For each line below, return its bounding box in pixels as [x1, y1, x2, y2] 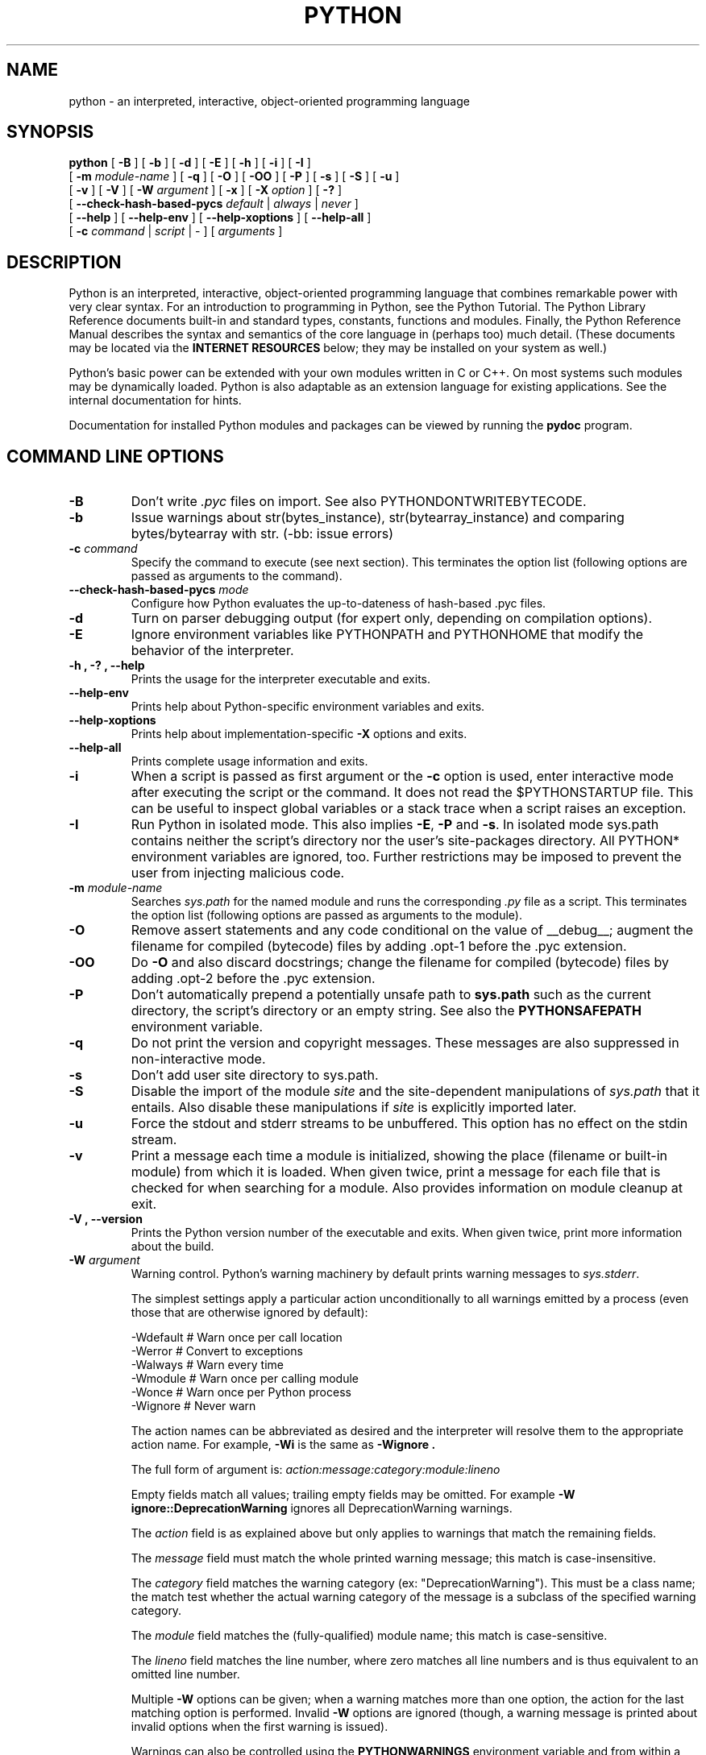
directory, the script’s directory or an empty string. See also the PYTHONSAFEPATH [131, 1002, 642, 1019]
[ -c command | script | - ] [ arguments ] [69, 224, 283, 239]
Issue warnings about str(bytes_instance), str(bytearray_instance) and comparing [131, 509, 625, 526]
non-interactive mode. [131, 1051, 266, 1068]
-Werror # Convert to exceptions [131, 1344, 303, 1359]
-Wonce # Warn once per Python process [131, 1385, 351, 1400]
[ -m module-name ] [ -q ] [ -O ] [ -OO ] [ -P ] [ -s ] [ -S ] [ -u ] [69, 169, 400, 184]
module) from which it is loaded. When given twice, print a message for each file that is [131, 1164, 661, 1180]
